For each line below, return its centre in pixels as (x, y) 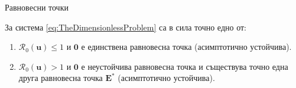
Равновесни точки (37, 7)
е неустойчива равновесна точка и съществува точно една (185, 66)
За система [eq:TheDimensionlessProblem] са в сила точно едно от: (126, 27)
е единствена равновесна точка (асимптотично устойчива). (186, 47)
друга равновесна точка (61, 78)
